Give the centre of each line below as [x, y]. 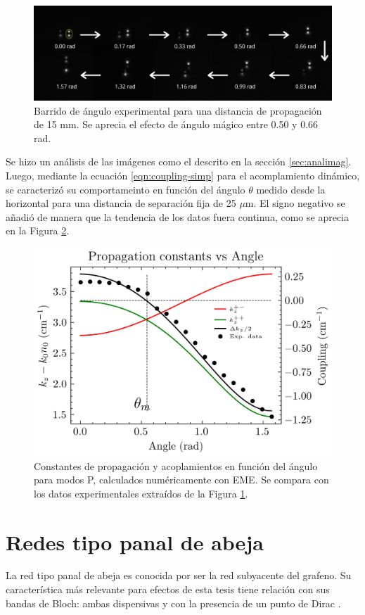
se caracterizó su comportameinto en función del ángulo [126, 189]
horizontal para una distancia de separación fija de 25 [121, 203]
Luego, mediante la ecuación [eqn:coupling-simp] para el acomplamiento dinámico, [183, 175]
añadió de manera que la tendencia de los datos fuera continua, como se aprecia [177, 216]
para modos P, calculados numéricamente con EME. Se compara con [181, 480]
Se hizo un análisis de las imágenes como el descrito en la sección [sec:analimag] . [179, 161]
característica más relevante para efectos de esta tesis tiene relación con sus [168, 589]
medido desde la [291, 189]
